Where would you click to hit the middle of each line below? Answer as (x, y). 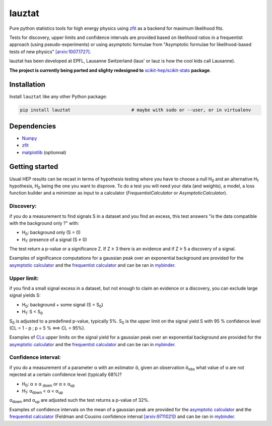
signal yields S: (25, 295)
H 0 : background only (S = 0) (51, 233)
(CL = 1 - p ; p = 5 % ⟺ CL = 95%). (47, 328)
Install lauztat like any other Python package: (58, 97)
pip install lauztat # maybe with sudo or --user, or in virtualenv (135, 110)
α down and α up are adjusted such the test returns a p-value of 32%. (79, 401)
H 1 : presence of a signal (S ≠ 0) (55, 240)
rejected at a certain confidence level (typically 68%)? (65, 374)
